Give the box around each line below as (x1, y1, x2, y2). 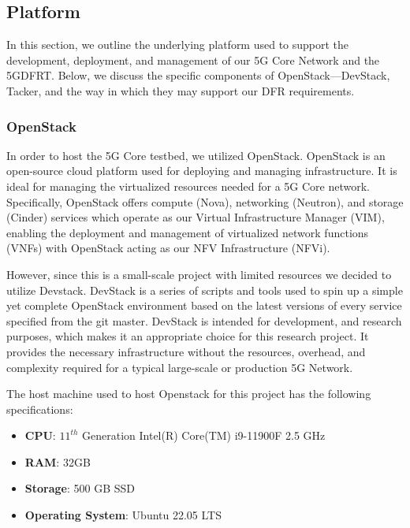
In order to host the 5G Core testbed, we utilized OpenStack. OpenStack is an (6, 147, 386, 163)
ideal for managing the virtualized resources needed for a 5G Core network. (6, 177, 370, 194)
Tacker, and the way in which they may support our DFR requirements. (6, 82, 355, 99)
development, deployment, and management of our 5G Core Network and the (6, 51, 380, 68)
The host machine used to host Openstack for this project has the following (6, 385, 371, 402)
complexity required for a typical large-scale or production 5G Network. (6, 359, 353, 375)
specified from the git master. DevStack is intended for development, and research (6, 312, 402, 329)
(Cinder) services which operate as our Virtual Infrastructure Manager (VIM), (6, 209, 385, 225)
